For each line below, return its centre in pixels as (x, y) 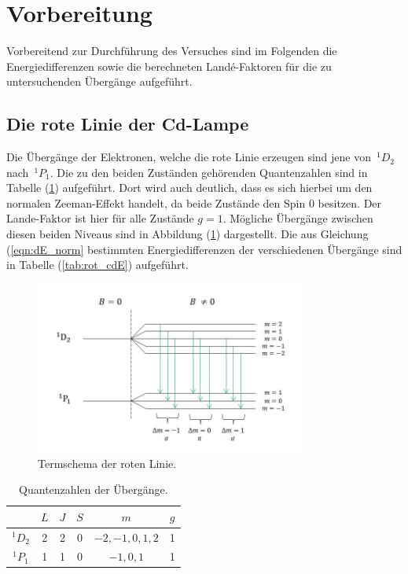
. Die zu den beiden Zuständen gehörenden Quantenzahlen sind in (209, 172)
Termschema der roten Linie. (107, 463)
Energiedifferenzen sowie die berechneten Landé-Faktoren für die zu (169, 66)
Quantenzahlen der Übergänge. (94, 489)
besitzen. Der (350, 202)
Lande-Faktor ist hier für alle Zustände (100, 218)
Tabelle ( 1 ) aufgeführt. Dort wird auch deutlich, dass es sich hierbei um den (189, 188)
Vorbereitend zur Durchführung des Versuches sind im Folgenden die (172, 51)
